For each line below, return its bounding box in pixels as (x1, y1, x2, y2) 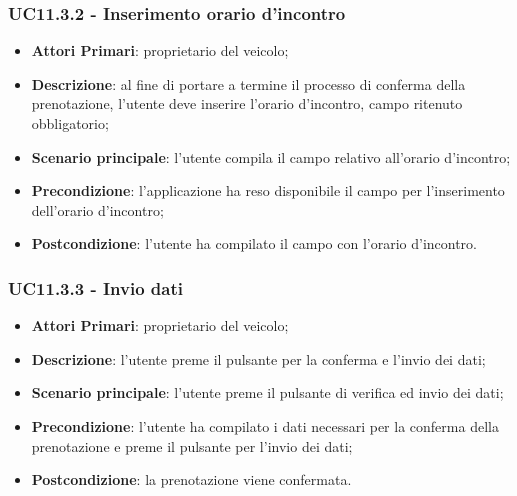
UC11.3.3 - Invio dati (8, 275, 183, 300)
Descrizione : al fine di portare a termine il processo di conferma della (31, 73, 466, 94)
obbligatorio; (31, 113, 109, 133)
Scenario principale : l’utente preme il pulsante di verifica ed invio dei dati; (31, 382, 504, 403)
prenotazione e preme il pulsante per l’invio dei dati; (31, 435, 353, 456)
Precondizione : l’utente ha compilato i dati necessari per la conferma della (31, 415, 499, 436)
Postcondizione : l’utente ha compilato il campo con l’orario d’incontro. (31, 233, 478, 254)
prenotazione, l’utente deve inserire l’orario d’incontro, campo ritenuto (31, 93, 463, 114)
